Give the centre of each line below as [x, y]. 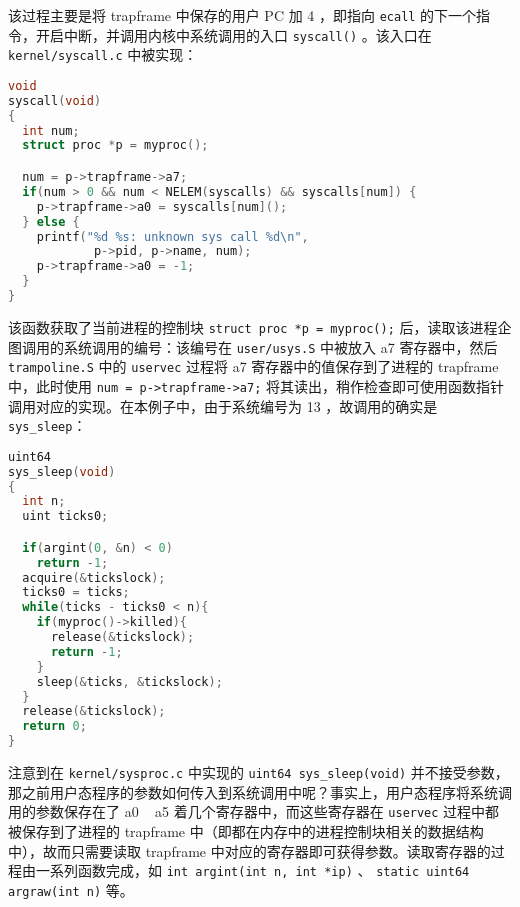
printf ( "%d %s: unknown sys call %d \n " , [172, 236]
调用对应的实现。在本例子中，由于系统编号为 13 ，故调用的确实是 [223, 405]
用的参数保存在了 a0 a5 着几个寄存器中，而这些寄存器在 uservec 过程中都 [254, 811]
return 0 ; [54, 726]
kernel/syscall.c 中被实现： [103, 54]
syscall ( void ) [55, 100]
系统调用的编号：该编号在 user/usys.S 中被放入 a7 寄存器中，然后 [280, 346]
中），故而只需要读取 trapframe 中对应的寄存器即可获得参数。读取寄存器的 [249, 850]
